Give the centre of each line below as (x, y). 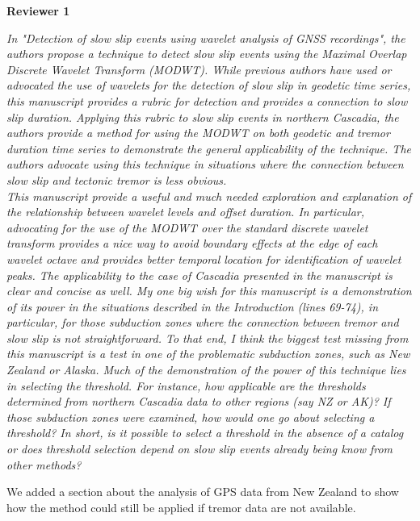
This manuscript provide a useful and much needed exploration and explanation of (209, 196)
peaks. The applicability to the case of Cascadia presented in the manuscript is (199, 275)
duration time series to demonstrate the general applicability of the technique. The (209, 148)
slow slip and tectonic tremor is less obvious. (117, 179)
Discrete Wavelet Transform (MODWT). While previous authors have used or (199, 69)
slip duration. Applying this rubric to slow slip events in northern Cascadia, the (203, 117)
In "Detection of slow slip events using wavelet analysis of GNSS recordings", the (206, 38)
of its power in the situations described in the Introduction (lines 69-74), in (193, 306)
